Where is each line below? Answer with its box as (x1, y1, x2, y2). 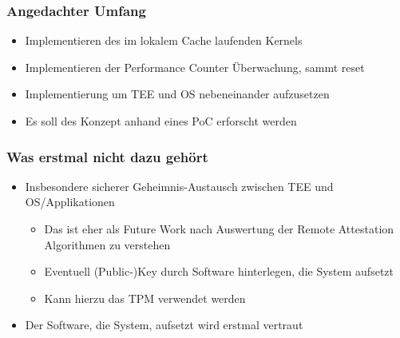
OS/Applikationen (25, 193, 115, 210)
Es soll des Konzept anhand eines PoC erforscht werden (25, 113, 297, 129)
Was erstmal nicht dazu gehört (6, 146, 208, 166)
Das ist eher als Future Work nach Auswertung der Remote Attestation (44, 221, 394, 237)
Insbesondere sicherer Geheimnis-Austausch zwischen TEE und (25, 177, 334, 194)
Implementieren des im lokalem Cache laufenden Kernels (25, 32, 303, 49)
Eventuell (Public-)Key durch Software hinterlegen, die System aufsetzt (44, 263, 394, 280)
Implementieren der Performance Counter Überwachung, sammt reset (25, 58, 365, 75)
